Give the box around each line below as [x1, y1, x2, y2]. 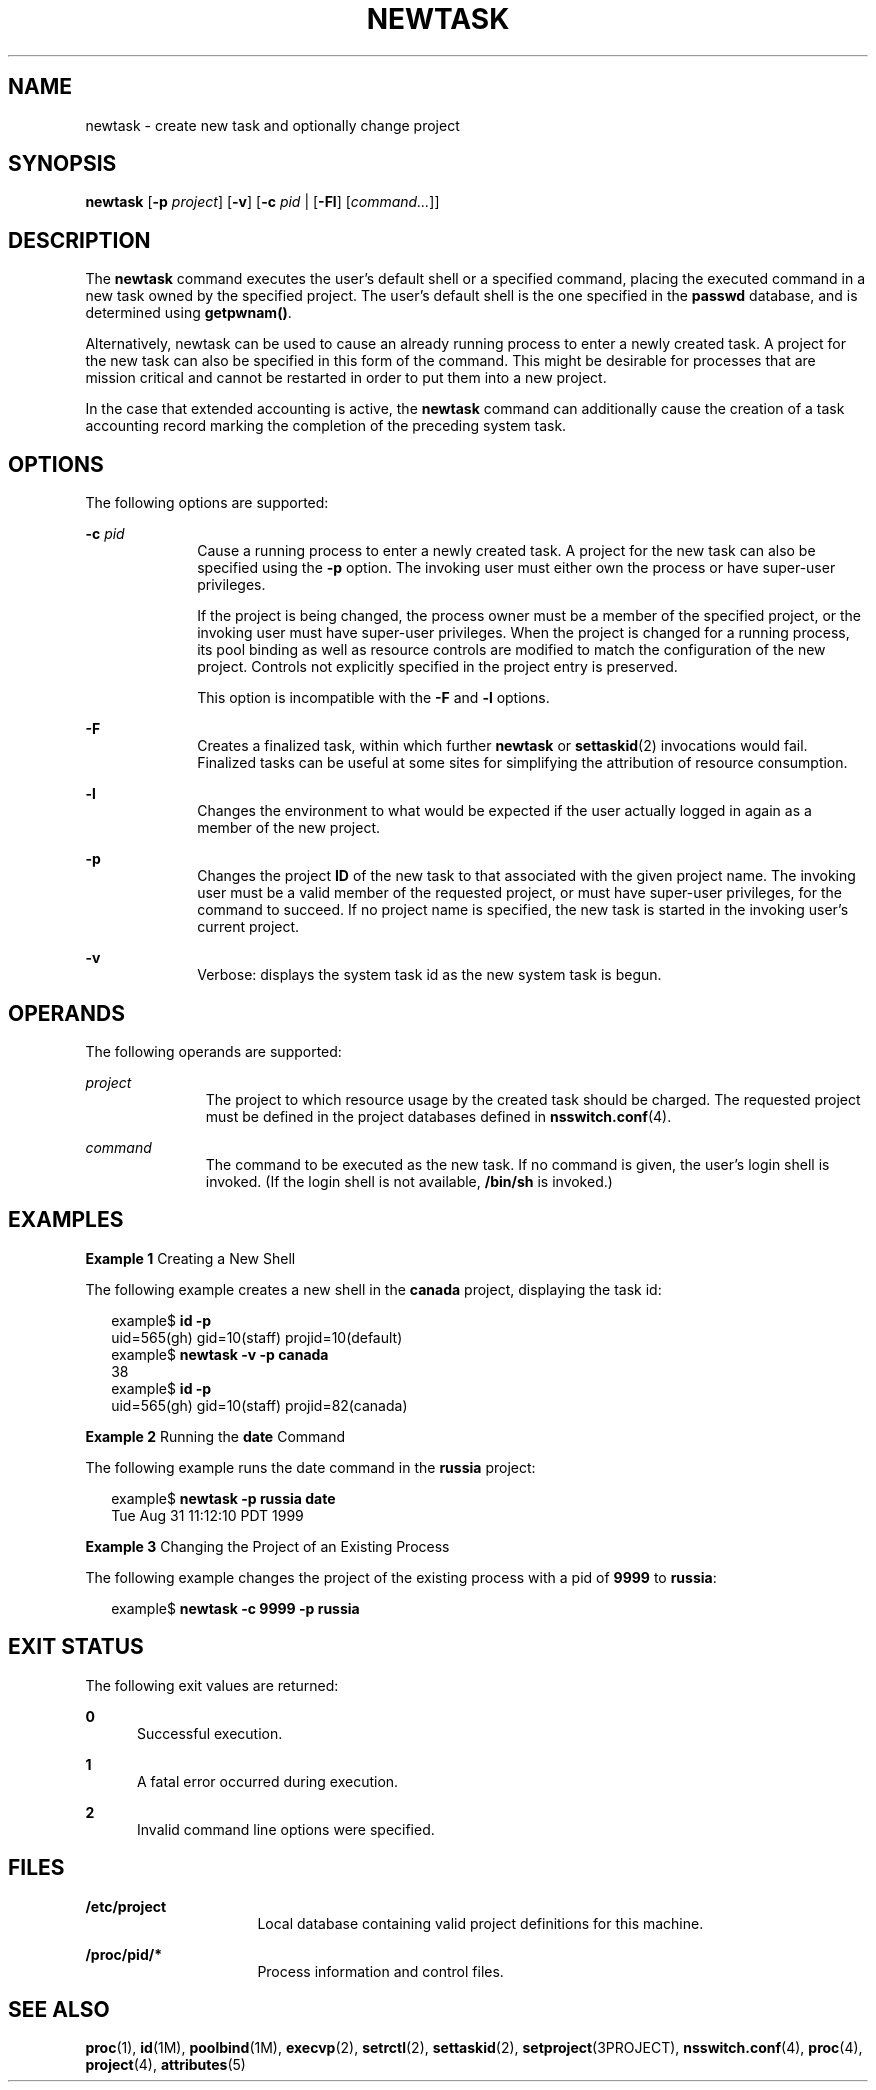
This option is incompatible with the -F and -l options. [197, 689, 550, 707]
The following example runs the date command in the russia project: [85, 1458, 536, 1476]
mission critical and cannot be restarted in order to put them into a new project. [85, 369, 607, 387]
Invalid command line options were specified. [137, 1820, 435, 1838]
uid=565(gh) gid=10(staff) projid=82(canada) [111, 1396, 408, 1414]
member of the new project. [197, 819, 381, 837]
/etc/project [85, 1897, 167, 1915]
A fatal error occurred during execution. [137, 1772, 399, 1790]
